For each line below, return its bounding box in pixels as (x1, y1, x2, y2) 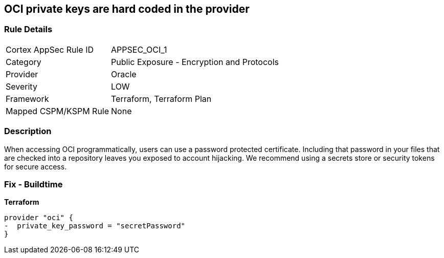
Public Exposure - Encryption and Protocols (111, 56, 279, 67)
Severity (6, 81, 37, 92)
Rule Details (4, 24, 53, 35)
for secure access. (4, 162, 67, 171)
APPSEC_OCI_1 (111, 44, 167, 55)
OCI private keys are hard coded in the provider (4, 3, 250, 15)
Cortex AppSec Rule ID (6, 44, 94, 55)
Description (4, 126, 52, 137)
